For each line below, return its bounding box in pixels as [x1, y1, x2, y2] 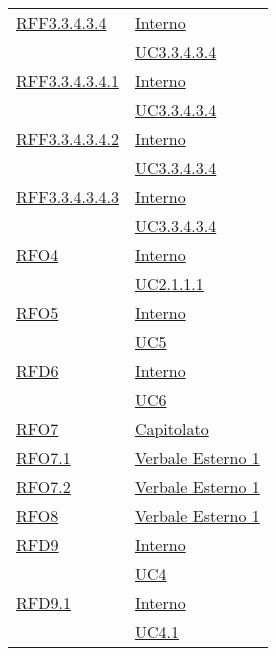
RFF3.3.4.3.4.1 [16, 69, 119, 92]
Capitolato [134, 417, 209, 440]
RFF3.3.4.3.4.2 [16, 127, 119, 150]
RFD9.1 [16, 591, 71, 614]
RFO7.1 [16, 446, 71, 469]
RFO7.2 [16, 475, 71, 498]
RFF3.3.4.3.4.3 [16, 185, 119, 208]
